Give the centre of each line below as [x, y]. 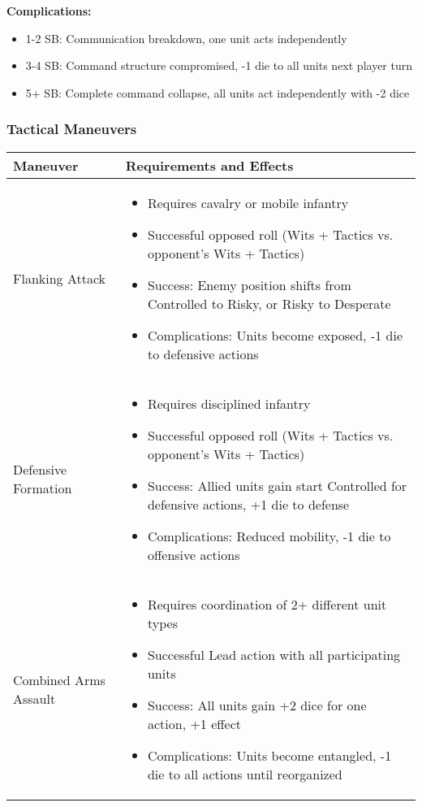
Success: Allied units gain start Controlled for [277, 485]
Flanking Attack [60, 278]
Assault [34, 698]
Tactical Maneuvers [72, 129]
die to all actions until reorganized [245, 774]
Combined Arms [59, 679]
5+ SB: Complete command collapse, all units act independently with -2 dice [217, 92]
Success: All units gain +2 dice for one [257, 705]
